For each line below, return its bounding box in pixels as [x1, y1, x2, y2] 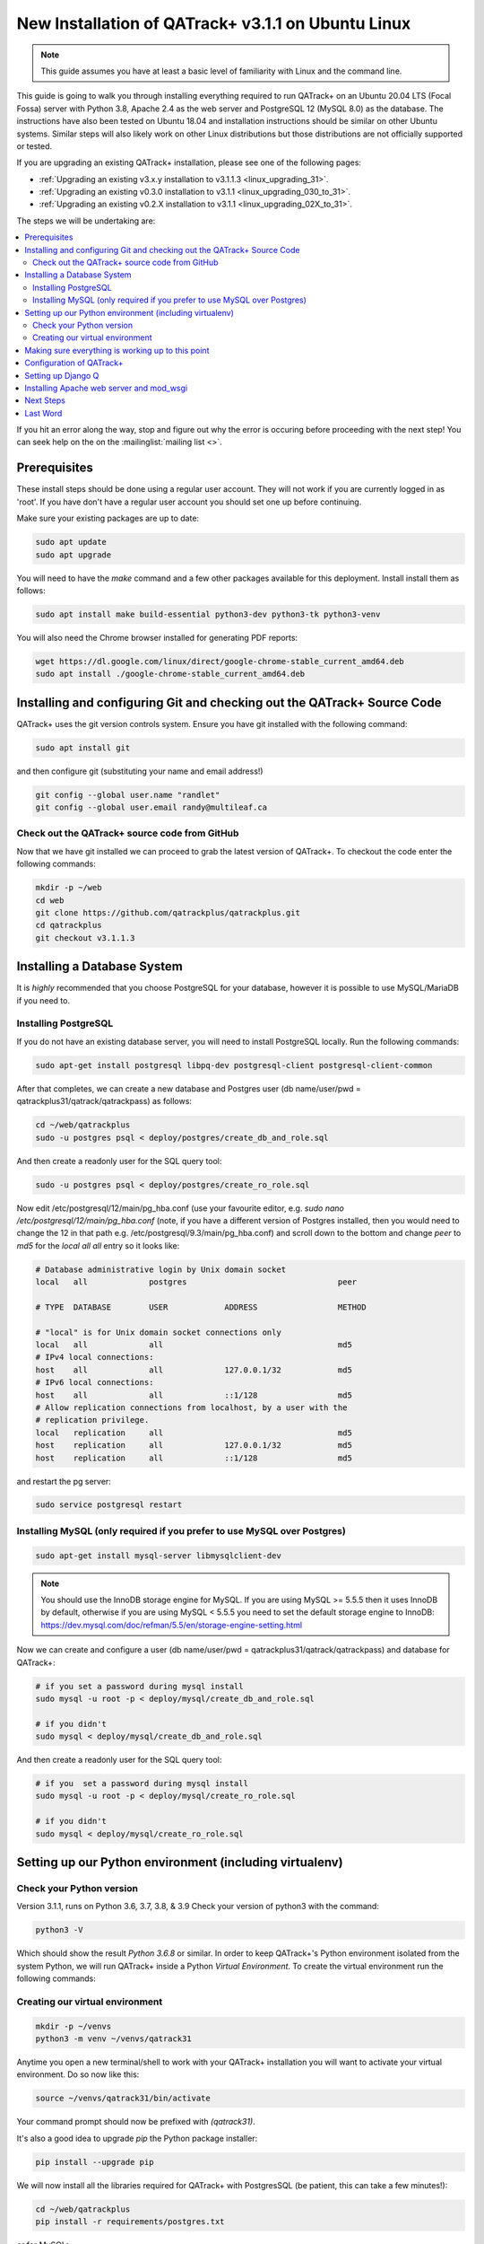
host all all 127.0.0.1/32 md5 [35, 1364, 353, 1375]
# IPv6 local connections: [35, 1378, 154, 1388]
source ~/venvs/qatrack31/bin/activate [35, 2093, 211, 2104]
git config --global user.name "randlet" [35, 790, 220, 800]
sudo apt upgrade [35, 549, 112, 560]
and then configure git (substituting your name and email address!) [16, 766, 264, 776]
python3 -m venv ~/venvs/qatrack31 [35, 2034, 192, 2044]
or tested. [16, 140, 53, 152]
